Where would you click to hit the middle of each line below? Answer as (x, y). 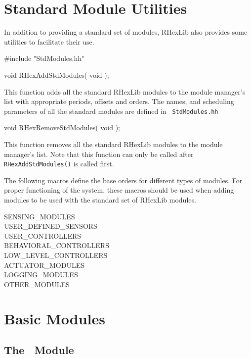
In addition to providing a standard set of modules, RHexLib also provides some (126, 32)
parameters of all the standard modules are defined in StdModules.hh (111, 111)
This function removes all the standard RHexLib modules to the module (113, 144)
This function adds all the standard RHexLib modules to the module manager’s (125, 91)
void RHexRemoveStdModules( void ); (62, 128)
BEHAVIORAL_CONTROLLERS (57, 245)
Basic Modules (55, 318)
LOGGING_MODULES (41, 275)
